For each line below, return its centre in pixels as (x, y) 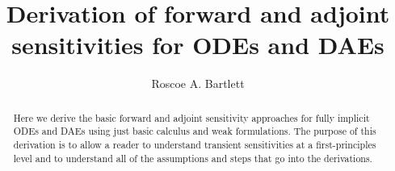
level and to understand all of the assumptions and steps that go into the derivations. (193, 158)
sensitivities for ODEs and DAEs (198, 45)
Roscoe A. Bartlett (198, 83)
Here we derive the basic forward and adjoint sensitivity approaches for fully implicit (191, 117)
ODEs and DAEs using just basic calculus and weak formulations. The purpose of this (195, 131)
